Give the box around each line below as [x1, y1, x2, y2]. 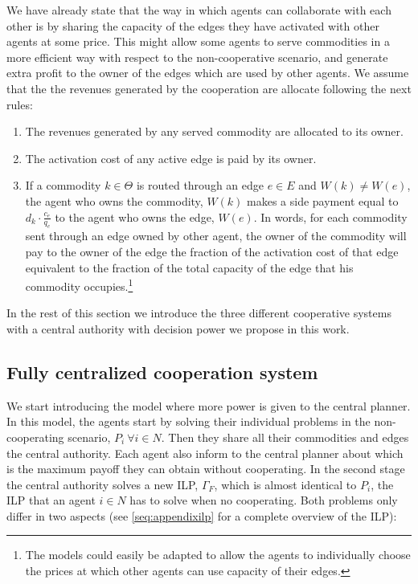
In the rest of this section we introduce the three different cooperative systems [6, 304, 391, 321]
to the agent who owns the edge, [55, 208, 215, 225]
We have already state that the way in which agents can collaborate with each [6, 2, 391, 18]
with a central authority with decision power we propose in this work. [6, 320, 350, 337]
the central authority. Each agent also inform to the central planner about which [6, 444, 404, 461]
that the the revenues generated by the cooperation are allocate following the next [6, 80, 412, 96]
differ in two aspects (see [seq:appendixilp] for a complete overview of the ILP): [6, 507, 397, 524]
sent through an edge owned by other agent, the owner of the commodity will [25, 227, 407, 244]
